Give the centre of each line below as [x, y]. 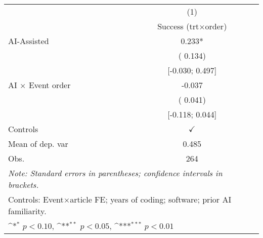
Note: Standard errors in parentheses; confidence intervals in [115, 173]
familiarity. [27, 211]
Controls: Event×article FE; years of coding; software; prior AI [120, 199]
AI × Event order [39, 85]
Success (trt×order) [192, 26]
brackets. [24, 185]
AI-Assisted [29, 41]
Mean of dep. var [38, 144]
